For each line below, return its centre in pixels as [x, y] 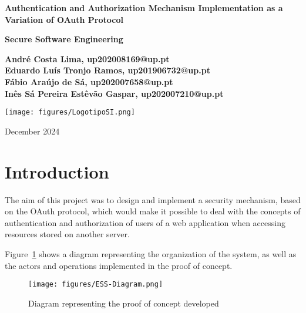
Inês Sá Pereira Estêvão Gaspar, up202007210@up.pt [114, 93]
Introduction [57, 171]
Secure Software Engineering [64, 39]
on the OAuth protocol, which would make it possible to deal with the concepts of [153, 211]
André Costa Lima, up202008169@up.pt [87, 58]
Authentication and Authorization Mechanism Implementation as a [144, 8]
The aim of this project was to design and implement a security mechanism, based [153, 199]
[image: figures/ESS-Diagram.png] [96, 285]
